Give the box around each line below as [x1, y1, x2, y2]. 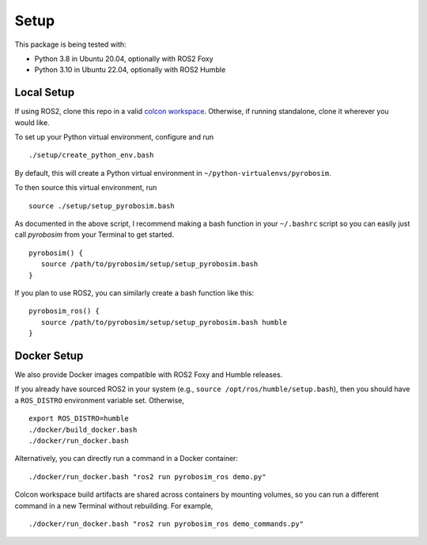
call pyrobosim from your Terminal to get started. [14, 230, 174, 239]
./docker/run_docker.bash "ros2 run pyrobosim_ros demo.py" [28, 472, 266, 481]
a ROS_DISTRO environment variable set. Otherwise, [14, 395, 185, 405]
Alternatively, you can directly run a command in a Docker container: [14, 454, 239, 463]
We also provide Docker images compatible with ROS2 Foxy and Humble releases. [14, 370, 283, 379]
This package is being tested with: [14, 40, 127, 49]
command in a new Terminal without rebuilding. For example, [14, 501, 213, 510]
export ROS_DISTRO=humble [28, 414, 130, 423]
